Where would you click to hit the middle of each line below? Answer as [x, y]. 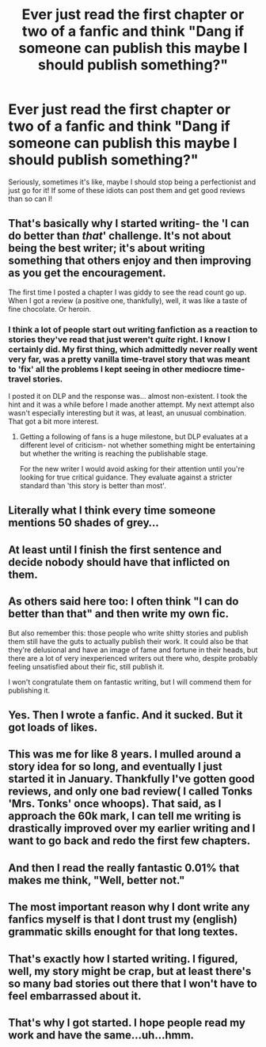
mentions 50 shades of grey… [84, 523]
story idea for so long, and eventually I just [116, 766]
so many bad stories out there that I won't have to [133, 983]
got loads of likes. [53, 728]
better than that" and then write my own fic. [119, 614]
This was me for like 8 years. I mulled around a [125, 755]
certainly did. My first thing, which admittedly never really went [133, 349]
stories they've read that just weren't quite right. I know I [120, 340]
